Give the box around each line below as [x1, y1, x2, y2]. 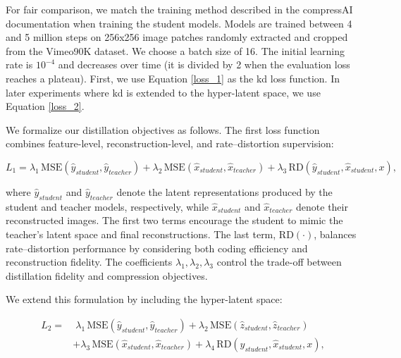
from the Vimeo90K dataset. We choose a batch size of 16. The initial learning [6, 43, 345, 58]
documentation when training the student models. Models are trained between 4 [6, 16, 352, 30]
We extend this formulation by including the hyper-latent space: [6, 292, 283, 307]
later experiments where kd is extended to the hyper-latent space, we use [6, 85, 321, 99]
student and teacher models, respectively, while [6, 199, 209, 214]
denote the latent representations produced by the [116, 184, 333, 199]
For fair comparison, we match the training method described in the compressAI [6, 2, 353, 16]
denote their [296, 199, 348, 214]
